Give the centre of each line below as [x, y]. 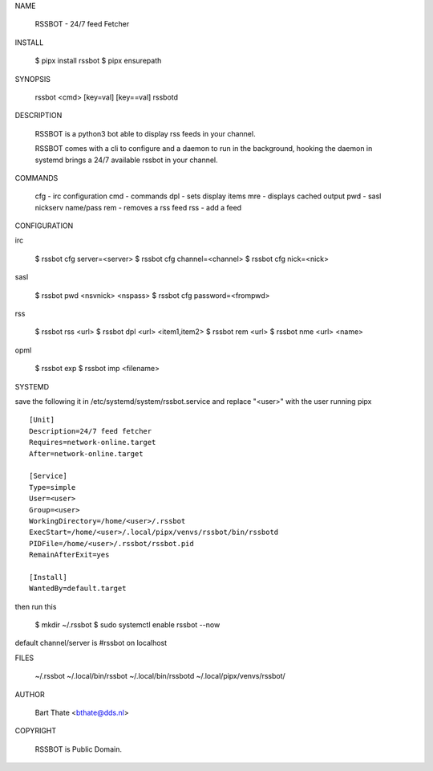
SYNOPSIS [33, 79]
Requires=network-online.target [93, 443]
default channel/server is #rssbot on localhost [91, 643]
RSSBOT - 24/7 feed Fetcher [82, 24]
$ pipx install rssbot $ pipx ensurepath [98, 61]
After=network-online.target [86, 453]
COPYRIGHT [36, 731]
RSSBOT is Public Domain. [78, 749]
